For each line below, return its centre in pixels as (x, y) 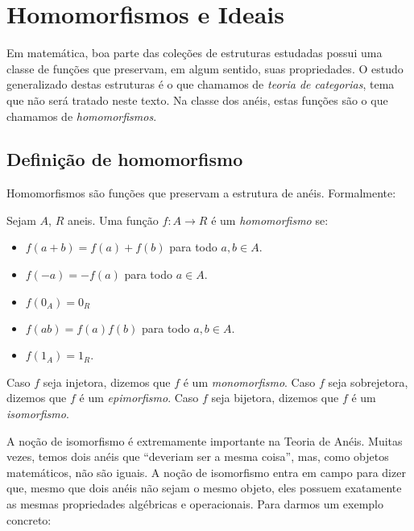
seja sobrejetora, (368, 382)
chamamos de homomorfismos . (82, 116)
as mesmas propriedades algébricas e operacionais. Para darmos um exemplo (195, 504)
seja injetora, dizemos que (107, 382)
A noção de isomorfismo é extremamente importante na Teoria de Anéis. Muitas (205, 440)
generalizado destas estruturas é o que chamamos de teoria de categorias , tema (201, 84)
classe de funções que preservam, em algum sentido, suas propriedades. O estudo (205, 68)
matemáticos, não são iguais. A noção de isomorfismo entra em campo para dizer (206, 472)
